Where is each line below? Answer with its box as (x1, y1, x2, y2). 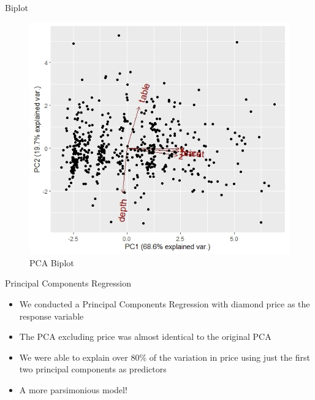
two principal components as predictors (19, 363, 167, 375)
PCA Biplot (29, 256, 74, 269)
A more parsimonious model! (19, 383, 127, 396)
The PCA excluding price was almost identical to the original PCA (19, 330, 271, 343)
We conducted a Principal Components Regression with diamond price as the (19, 297, 310, 310)
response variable (19, 309, 84, 322)
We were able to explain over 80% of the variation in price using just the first (19, 350, 310, 363)
